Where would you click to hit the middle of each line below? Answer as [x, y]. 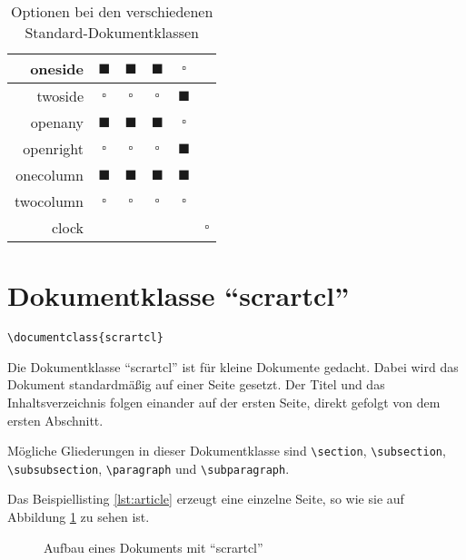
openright [54, 148]
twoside [60, 96]
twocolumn [50, 201]
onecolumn [50, 175]
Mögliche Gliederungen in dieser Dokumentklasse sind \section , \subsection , [227, 451]
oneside [57, 69]
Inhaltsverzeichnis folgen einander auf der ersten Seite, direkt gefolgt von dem [224, 402]
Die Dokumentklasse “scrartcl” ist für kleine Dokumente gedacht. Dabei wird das [233, 366]
